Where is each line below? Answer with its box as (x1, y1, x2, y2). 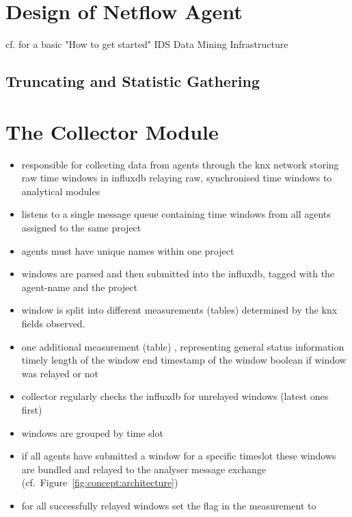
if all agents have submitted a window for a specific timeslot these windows (21, 449, 336, 463)
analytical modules (21, 184, 100, 198)
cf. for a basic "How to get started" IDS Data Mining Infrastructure (5, 37, 288, 51)
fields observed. (21, 316, 85, 330)
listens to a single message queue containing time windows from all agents (21, 207, 331, 221)
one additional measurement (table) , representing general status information (21, 339, 344, 353)
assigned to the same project (21, 220, 141, 234)
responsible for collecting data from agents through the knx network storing (21, 157, 339, 171)
